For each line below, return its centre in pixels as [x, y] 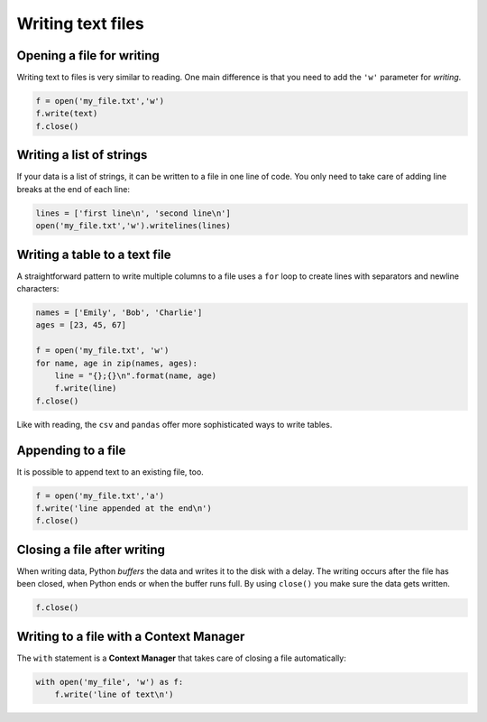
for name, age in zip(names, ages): [117, 363]
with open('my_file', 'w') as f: [110, 682]
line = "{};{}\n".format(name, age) [135, 375]
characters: [38, 288]
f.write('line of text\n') [115, 694]
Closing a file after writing [91, 549]
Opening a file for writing [88, 56]
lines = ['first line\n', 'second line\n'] [133, 213]
